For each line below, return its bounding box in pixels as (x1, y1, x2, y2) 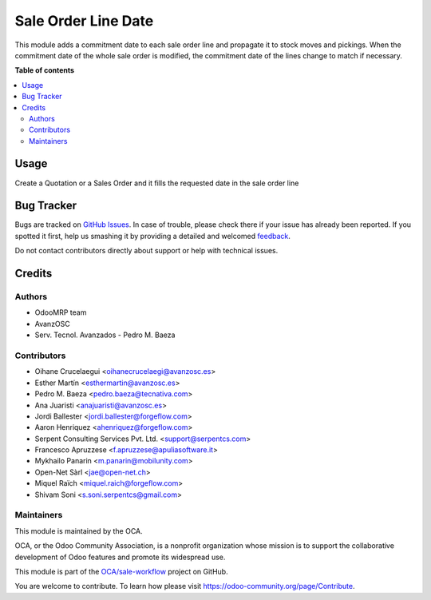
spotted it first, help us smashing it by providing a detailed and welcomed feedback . (14, 231, 291, 240)
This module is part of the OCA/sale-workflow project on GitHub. (14, 566, 228, 576)
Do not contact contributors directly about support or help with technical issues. (14, 246, 279, 256)
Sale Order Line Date (14, 12, 154, 30)
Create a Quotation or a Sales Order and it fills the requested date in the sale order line (14, 178, 299, 188)
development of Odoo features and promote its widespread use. (14, 552, 226, 562)
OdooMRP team (34, 308, 87, 317)
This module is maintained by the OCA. (14, 526, 143, 535)
